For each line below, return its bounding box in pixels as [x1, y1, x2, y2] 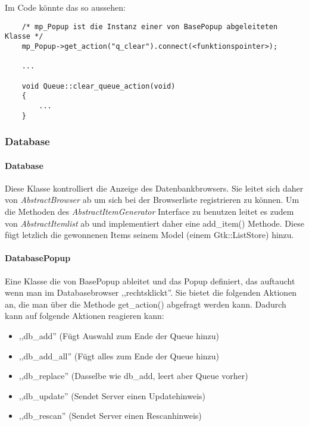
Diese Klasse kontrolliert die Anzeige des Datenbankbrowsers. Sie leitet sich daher [5, 181, 304, 194]
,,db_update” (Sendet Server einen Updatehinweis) [18, 389, 206, 402]
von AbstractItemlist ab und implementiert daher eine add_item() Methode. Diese [5, 217, 304, 229]
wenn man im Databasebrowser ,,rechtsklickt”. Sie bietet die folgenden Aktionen [5, 286, 297, 299]
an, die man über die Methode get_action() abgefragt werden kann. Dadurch [5, 297, 286, 310]
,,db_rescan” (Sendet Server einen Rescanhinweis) [18, 409, 202, 422]
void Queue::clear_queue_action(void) [21, 82, 176, 90]
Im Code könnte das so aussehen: [5, 1, 126, 13]
